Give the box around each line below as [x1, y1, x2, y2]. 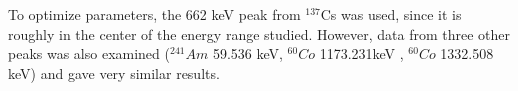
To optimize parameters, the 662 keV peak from [8, 4, 301, 24]
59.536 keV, [212, 43, 283, 64]
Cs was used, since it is [320, 4, 462, 24]
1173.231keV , [319, 43, 404, 64]
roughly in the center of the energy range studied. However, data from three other [8, 23, 511, 44]
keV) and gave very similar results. [8, 62, 220, 83]
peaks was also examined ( [8, 43, 170, 64]
